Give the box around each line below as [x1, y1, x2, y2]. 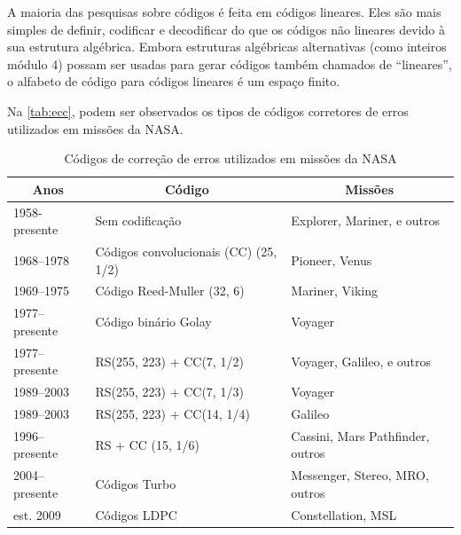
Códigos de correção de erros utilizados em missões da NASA [64, 149, 397, 168]
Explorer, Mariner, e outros [291, 211, 441, 230]
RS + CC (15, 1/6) [95, 435, 200, 453]
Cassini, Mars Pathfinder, [291, 426, 430, 445]
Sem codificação [95, 211, 182, 230]
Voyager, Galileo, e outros [291, 351, 432, 370]
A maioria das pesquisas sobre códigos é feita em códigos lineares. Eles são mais [7, 3, 441, 20]
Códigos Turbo [95, 475, 176, 493]
